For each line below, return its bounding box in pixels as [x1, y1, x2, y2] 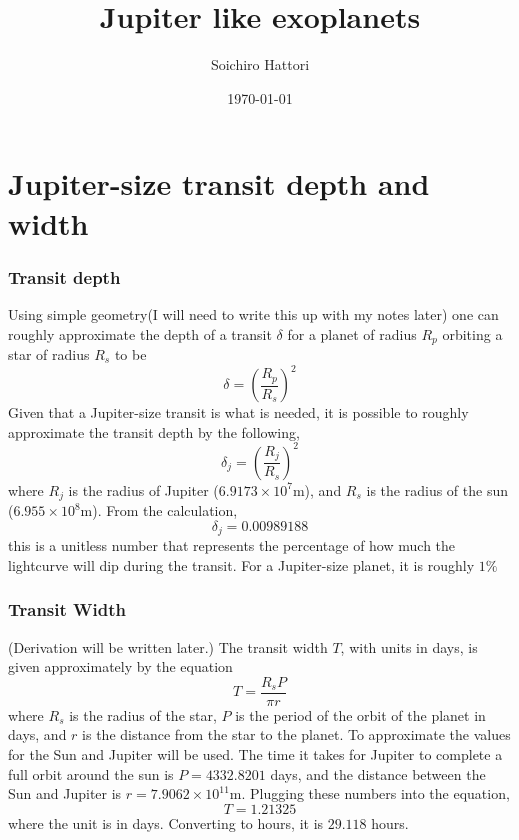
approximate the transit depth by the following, [8, 421, 300, 442]
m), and [292, 479, 342, 500]
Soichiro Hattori [210, 54, 310, 75]
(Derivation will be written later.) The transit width [8, 636, 328, 657]
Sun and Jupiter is [8, 783, 122, 804]
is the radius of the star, [69, 704, 217, 725]
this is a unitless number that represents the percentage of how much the [8, 535, 456, 556]
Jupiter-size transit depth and [8, 163, 430, 204]
